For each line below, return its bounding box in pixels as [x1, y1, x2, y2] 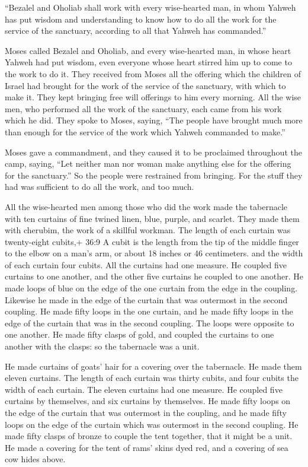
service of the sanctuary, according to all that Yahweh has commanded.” [5, 24, 267, 37]
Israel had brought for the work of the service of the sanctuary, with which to [5, 79, 286, 91]
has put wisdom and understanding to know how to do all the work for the [5, 12, 277, 25]
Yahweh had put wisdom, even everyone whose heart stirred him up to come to [5, 56, 292, 68]
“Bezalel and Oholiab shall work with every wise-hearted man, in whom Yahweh [5, 1, 296, 13]
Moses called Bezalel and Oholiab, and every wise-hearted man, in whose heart [5, 44, 291, 56]
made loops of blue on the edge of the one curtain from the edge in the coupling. [5, 282, 298, 294]
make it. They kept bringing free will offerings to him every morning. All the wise [5, 91, 301, 103]
